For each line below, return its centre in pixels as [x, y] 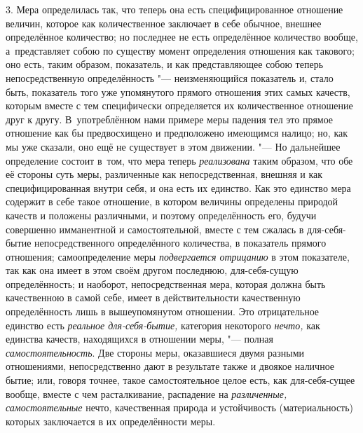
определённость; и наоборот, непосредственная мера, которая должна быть [166, 283]
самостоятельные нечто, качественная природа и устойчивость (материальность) [180, 407]
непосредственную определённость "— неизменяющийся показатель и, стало [170, 77]
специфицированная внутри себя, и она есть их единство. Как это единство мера [178, 187]
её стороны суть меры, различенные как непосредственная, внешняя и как [164, 174]
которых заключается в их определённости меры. [111, 421]
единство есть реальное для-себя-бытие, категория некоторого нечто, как [163, 325]
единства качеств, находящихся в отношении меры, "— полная [139, 339]
